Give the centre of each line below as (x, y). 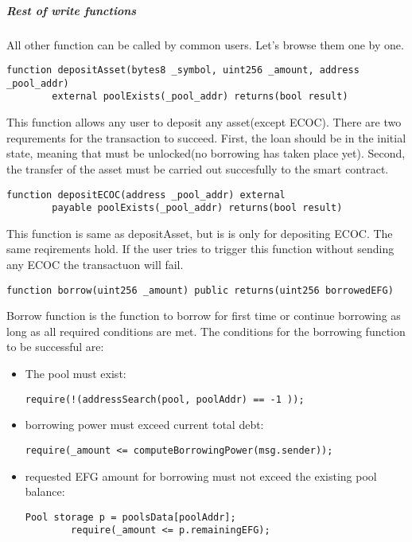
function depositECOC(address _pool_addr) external (146, 195)
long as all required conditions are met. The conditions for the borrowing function (206, 331)
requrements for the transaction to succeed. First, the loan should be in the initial (206, 137)
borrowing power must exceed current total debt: (144, 425)
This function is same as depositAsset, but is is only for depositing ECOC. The (200, 233)
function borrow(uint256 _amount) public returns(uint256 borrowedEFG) (200, 290)
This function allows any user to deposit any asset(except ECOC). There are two (204, 122)
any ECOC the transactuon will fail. (95, 264)
